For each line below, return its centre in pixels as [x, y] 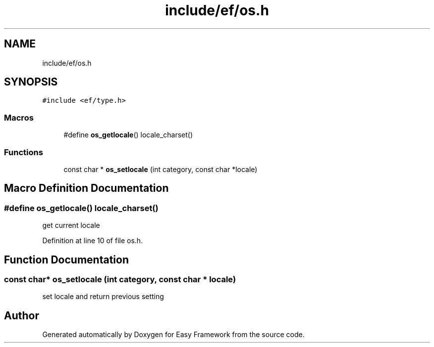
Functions [24, 152]
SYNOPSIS [31, 82]
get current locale [71, 225]
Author [22, 315]
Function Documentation [66, 260]
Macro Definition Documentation [86, 188]
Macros [19, 117]
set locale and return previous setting [103, 297]
